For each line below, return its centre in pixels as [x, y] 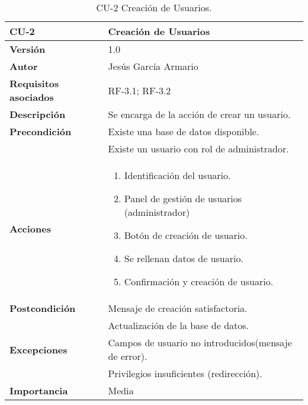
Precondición [41, 131]
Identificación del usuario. [177, 175]
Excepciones [38, 349]
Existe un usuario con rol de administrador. [198, 149]
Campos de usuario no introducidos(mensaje [200, 342]
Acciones [30, 228]
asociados [32, 97]
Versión [28, 49]
